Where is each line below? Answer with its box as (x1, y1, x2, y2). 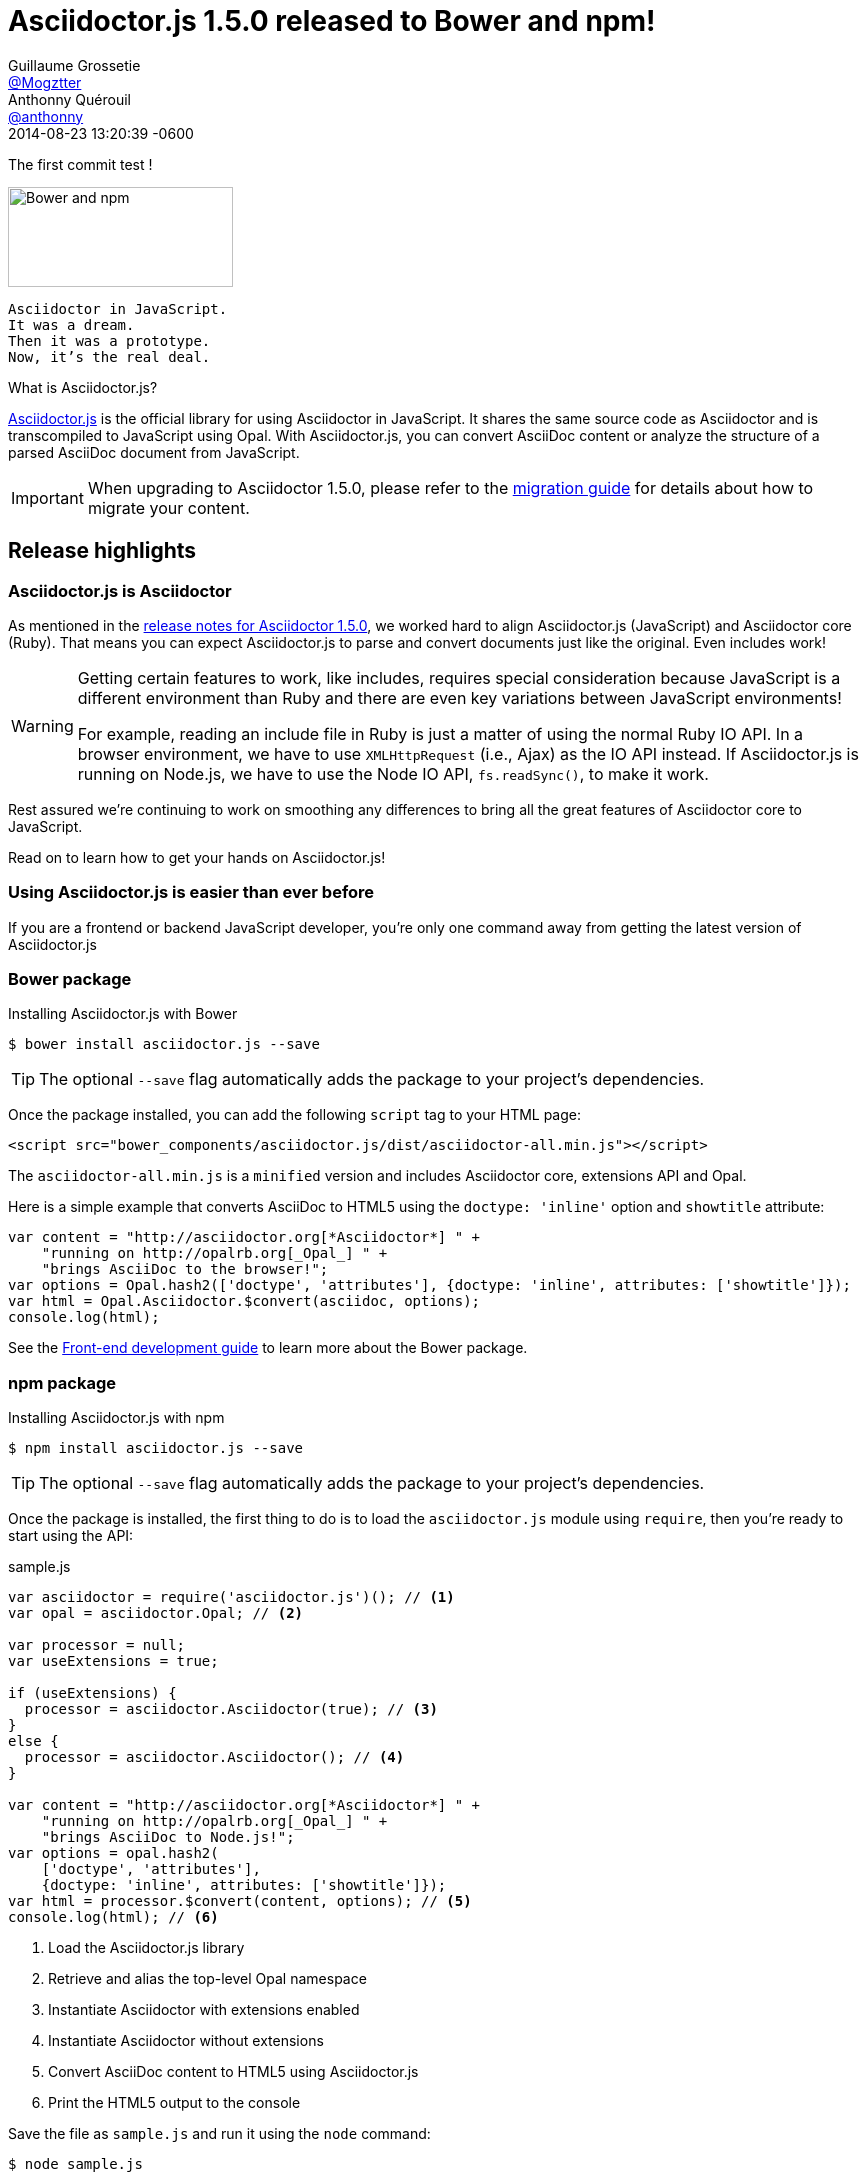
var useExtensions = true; (8, 1653, 219, 1670)
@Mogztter (8, 73, 82, 91)
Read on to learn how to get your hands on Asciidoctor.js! (8, 848, 386, 866)
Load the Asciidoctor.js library (48, 1939, 245, 1957)
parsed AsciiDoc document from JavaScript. (8, 443, 300, 461)
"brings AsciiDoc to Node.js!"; (41, 1829, 295, 1846)
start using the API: (8, 1527, 134, 1545)
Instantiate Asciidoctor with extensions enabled (48, 2001, 360, 2019)
